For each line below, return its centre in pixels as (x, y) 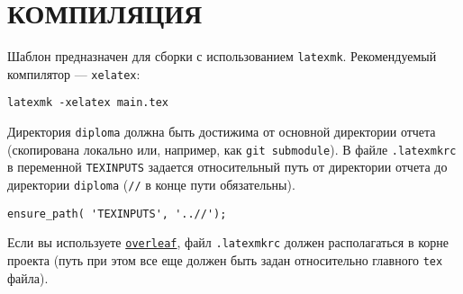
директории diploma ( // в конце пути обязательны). (151, 185)
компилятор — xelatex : (74, 73)
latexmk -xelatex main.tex (88, 103)
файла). (28, 277)
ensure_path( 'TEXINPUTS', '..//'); (117, 214)
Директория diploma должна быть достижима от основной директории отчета (222, 132)
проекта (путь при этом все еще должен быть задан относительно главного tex (225, 260)
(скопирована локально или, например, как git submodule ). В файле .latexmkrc (232, 149)
